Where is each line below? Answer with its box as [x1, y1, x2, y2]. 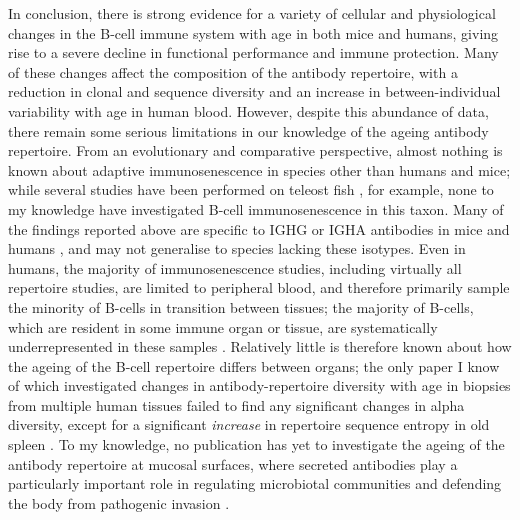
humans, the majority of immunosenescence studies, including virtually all [8, 257, 462, 278]
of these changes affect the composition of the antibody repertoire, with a [8, 61, 458, 82]
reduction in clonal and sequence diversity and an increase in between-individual [8, 81, 501, 102]
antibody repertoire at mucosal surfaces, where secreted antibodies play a [8, 453, 458, 474]
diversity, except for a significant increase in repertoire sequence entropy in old [8, 414, 490, 435]
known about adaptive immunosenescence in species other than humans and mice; [8, 159, 511, 180]
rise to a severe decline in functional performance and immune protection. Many [8, 42, 499, 63]
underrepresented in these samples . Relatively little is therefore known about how [8, 336, 512, 357]
